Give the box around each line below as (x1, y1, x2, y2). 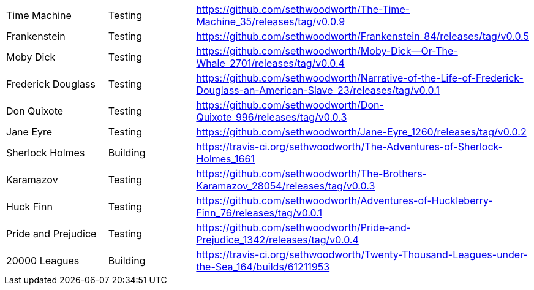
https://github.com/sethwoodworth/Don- (196, 99, 384, 111)
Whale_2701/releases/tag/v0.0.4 (196, 57, 345, 69)
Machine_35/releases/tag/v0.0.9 (196, 15, 345, 28)
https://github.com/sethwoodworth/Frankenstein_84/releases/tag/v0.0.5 (196, 30, 529, 42)
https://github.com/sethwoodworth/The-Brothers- (196, 167, 427, 180)
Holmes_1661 (196, 153, 255, 165)
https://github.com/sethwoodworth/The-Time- (196, 3, 410, 15)
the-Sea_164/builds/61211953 (196, 261, 330, 273)
